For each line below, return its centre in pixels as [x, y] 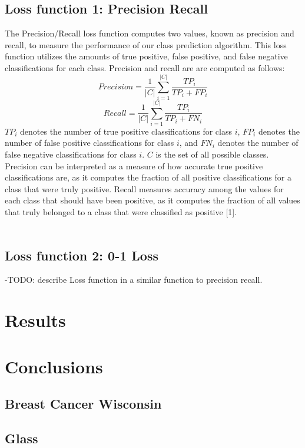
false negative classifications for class [71, 154]
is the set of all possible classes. [212, 154]
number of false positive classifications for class [89, 143]
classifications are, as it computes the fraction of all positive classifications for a [148, 177]
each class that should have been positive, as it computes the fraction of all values [152, 200]
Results [35, 320]
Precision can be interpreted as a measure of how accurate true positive [134, 166]
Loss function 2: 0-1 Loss [82, 255]
